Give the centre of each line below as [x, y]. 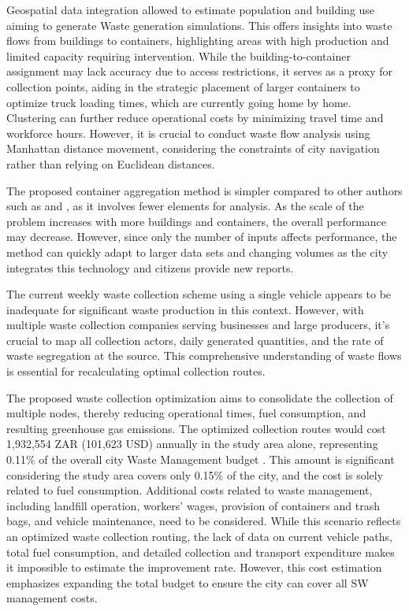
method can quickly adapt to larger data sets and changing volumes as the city [197, 252]
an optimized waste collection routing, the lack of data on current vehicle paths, [199, 536]
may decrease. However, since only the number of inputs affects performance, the [202, 237]
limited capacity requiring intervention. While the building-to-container [178, 56]
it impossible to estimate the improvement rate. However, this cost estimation [194, 567]
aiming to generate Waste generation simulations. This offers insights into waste [199, 25]
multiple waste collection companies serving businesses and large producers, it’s [198, 325]
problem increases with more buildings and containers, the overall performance [197, 221]
